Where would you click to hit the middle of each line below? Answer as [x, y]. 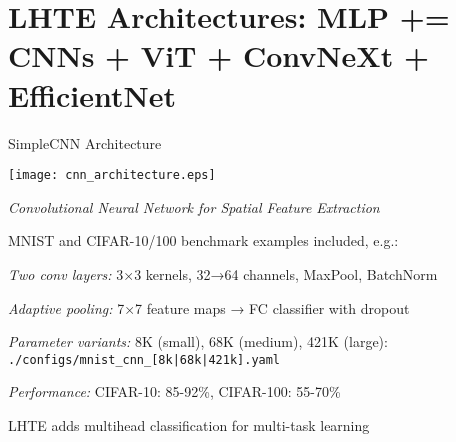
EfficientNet [92, 94]
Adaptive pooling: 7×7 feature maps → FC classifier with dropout [209, 307]
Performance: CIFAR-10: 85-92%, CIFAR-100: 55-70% [174, 391]
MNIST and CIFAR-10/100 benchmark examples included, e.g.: [203, 240]
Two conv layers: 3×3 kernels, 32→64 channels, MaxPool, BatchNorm [223, 273]
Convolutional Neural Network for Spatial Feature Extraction [194, 206]
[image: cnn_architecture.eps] [112, 175]
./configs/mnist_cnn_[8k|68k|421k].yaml [144, 359]
